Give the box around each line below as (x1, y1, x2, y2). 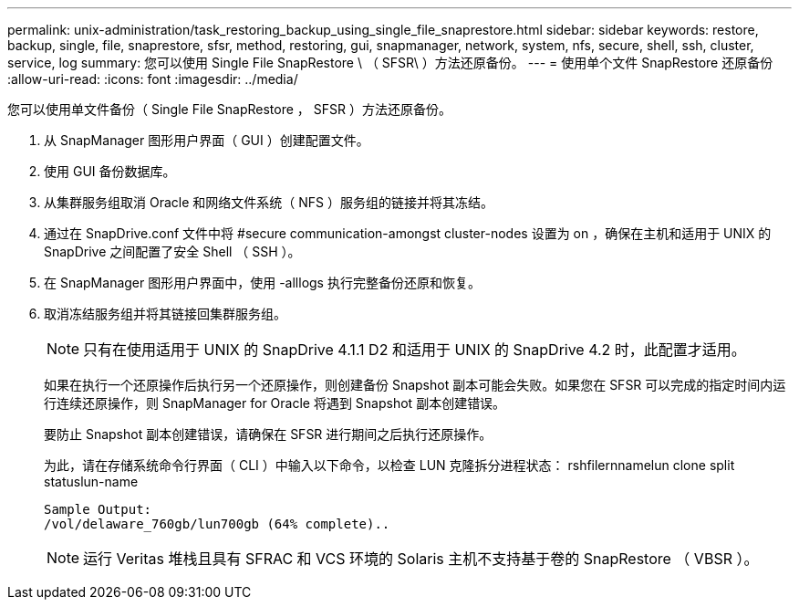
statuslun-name (44, 474, 139, 489)
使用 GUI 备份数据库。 (44, 163, 176, 179)
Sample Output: (44, 502, 152, 517)
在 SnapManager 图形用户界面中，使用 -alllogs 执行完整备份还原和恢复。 (44, 275, 481, 290)
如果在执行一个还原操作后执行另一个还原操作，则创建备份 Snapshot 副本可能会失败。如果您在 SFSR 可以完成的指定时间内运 (44, 377, 786, 392)
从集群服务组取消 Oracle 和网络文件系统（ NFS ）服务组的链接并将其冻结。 (44, 194, 493, 210)
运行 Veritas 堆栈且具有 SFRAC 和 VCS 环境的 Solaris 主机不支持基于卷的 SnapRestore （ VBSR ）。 (83, 549, 759, 568)
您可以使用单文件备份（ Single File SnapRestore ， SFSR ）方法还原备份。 (7, 101, 451, 117)
